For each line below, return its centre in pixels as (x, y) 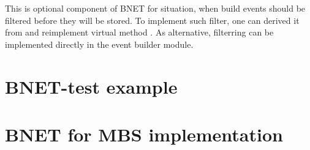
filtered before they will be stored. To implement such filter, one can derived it (152, 20)
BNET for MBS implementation (144, 134)
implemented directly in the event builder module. (99, 44)
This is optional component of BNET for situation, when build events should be (155, 8)
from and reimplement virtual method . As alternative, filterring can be (139, 32)
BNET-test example (91, 86)
